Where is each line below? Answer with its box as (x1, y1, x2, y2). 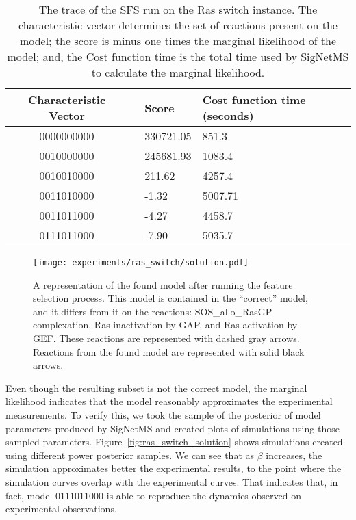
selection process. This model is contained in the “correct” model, (33, 291, 308, 305)
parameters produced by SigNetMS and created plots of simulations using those (5, 421, 340, 435)
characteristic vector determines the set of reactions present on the (18, 17, 338, 33)
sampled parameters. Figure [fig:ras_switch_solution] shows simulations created (5, 434, 343, 449)
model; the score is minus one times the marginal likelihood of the (19, 33, 337, 49)
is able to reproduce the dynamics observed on (106, 488, 301, 502)
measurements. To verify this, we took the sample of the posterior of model (5, 408, 321, 421)
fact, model (5, 488, 53, 502)
